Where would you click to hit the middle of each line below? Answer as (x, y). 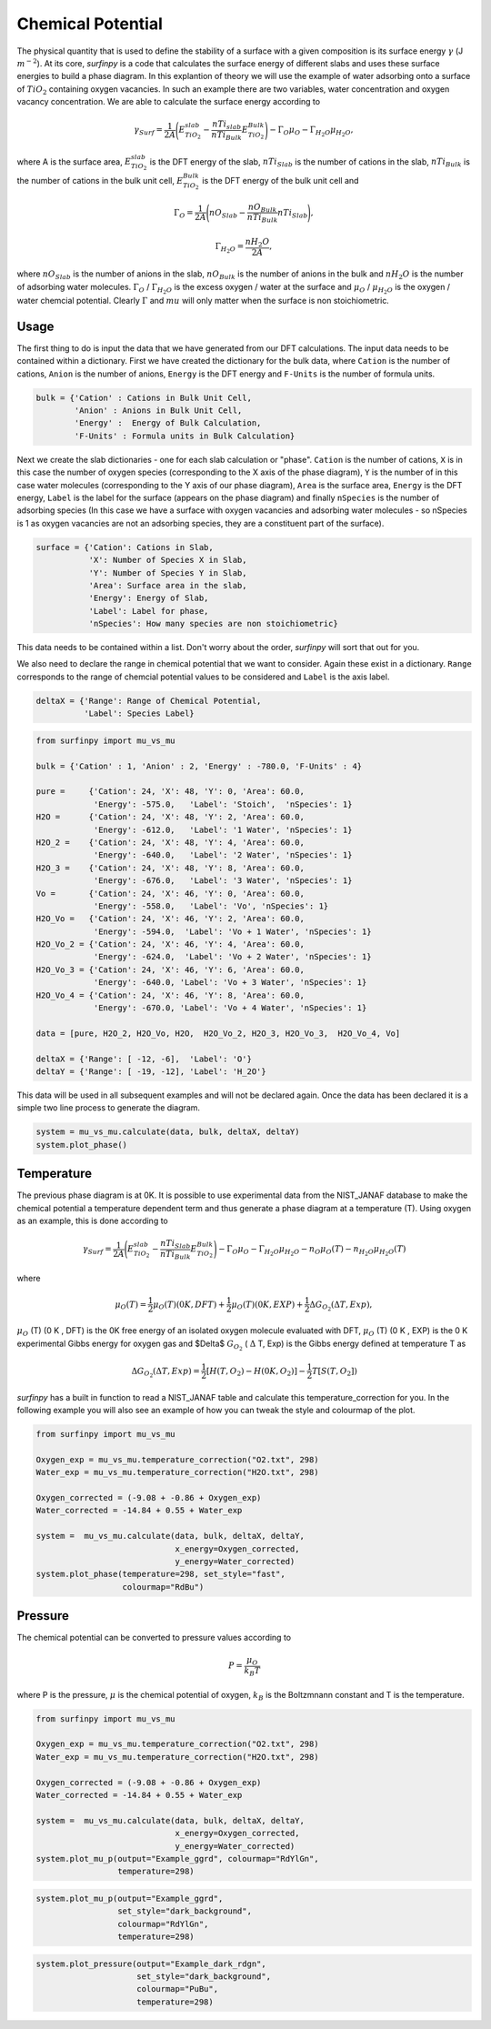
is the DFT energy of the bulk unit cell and (280, 180)
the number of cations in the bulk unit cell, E (100, 180)
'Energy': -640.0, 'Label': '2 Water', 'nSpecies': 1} (223, 855)
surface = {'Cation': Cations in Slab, (125, 547)
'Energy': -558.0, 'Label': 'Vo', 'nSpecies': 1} (211, 906)
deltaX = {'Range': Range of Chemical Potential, (149, 701)
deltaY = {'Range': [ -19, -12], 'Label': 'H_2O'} (151, 1071)
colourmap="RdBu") (163, 1587)
